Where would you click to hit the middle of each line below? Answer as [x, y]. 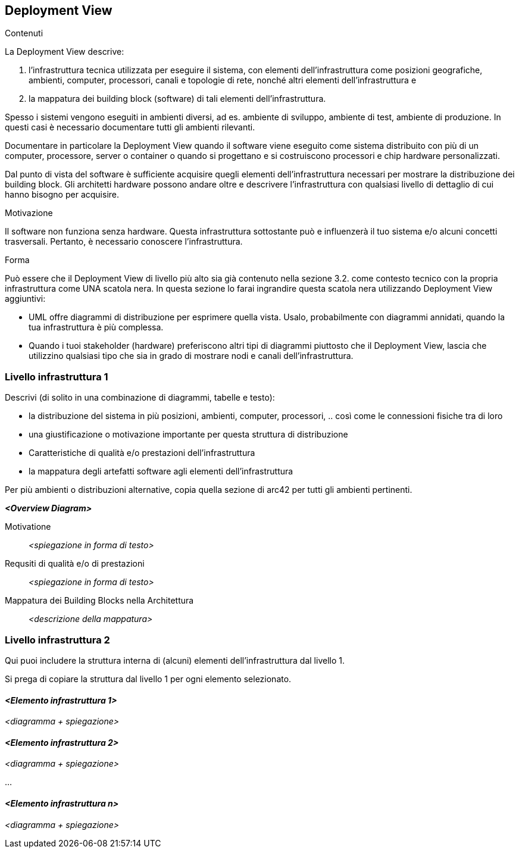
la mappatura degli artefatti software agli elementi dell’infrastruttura [161, 471]
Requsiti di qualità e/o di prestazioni [75, 564]
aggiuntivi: [25, 299]
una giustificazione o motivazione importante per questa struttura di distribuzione [188, 435]
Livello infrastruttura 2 [57, 640]
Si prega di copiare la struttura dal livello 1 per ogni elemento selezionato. [148, 679]
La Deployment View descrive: [65, 52]
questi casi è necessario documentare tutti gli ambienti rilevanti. [130, 127]
